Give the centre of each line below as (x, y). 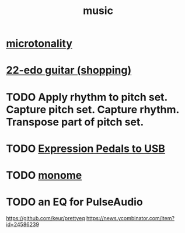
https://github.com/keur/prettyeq (46, 218)
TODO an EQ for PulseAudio (74, 202)
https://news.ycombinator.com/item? (131, 218)
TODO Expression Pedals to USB (85, 149)
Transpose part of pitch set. (75, 122)
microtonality (39, 44)
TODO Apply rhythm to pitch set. (87, 97)
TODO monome (44, 175)
